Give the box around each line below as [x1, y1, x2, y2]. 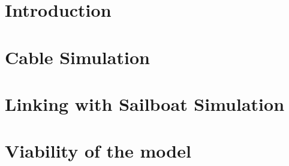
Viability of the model [5, 138, 191, 163]
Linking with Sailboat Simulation [5, 91, 285, 116]
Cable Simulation [5, 44, 150, 69]
